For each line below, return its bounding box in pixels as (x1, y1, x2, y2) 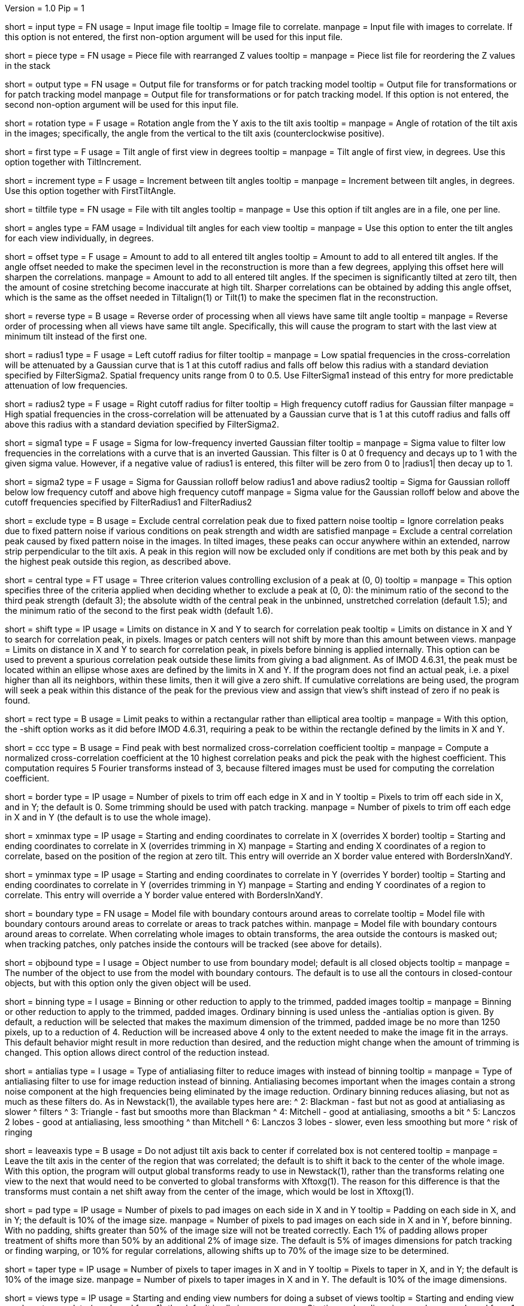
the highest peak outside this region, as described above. (5, 556, 231, 566)
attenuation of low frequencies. (5, 380, 128, 390)
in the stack (5, 60, 51, 71)
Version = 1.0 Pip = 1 (5, 3, 84, 13)
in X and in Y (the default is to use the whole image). (5, 812, 211, 822)
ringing (5, 1127, 32, 1137)
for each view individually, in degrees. (5, 233, 154, 243)
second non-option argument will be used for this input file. (5, 99, 239, 110)
